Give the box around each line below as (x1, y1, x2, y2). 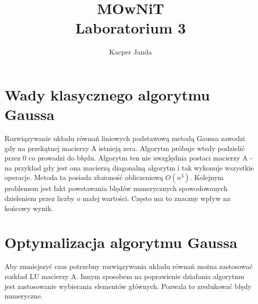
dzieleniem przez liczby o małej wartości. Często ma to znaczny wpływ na (4, 193, 230, 203)
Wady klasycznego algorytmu (4, 84, 210, 104)
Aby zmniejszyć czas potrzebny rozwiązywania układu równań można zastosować (4, 261, 252, 271)
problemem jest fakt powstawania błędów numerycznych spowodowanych (4, 183, 227, 193)
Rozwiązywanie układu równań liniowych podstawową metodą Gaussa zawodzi (4, 133, 245, 143)
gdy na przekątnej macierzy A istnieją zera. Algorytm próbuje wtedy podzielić (4, 142, 245, 153)
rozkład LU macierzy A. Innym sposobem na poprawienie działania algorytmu (4, 270, 244, 281)
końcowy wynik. (4, 202, 53, 213)
